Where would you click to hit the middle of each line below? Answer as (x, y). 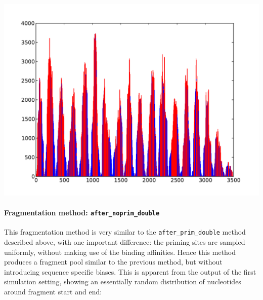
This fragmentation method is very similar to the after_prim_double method (125, 232)
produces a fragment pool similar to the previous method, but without (113, 262)
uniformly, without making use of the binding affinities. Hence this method (120, 252)
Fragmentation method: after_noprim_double (82, 213)
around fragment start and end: (53, 292)
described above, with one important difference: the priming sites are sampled (125, 242)
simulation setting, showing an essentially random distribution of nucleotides (123, 282)
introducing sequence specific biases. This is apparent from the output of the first (130, 271)
